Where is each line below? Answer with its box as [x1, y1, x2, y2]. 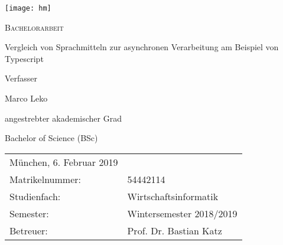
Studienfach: [9, 189, 61, 203]
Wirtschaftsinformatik [127, 189, 219, 203]
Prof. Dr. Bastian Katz [127, 223, 222, 237]
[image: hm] [5, 4, 51, 12]
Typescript [5, 52, 44, 64]
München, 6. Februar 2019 [9, 155, 118, 169]
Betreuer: [9, 223, 48, 237]
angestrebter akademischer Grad [5, 112, 122, 124]
